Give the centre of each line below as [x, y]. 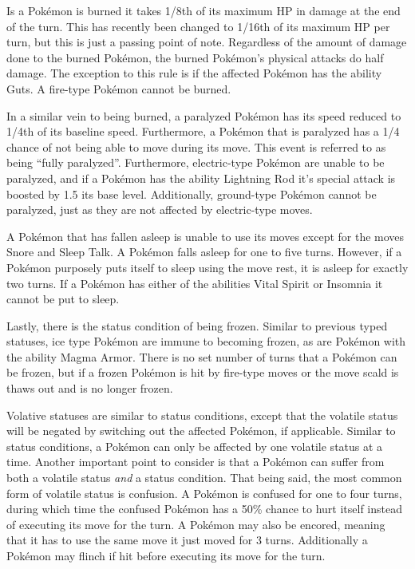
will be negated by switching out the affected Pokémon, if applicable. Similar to [201, 431]
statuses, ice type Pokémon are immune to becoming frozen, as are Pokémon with [206, 341]
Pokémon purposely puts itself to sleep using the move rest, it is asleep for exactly [207, 267]
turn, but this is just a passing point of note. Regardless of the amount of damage [207, 42]
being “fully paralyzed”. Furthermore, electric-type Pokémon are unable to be [196, 162]
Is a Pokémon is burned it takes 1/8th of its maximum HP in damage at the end [204, 10]
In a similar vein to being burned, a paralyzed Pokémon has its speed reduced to [204, 115]
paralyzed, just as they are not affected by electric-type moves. [160, 209]
